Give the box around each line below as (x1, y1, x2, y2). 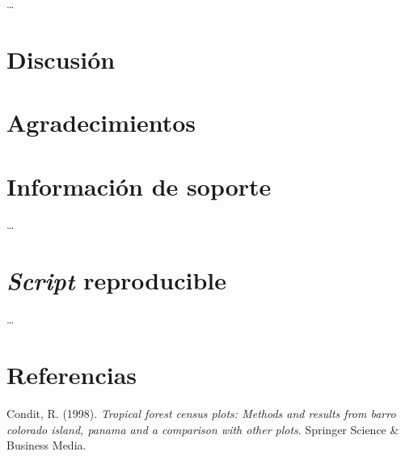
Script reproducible (6, 264, 226, 298)
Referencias (6, 357, 137, 391)
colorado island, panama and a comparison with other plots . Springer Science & (6, 420, 399, 437)
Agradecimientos (6, 106, 196, 139)
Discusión (6, 42, 116, 75)
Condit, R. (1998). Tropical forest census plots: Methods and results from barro (6, 404, 396, 421)
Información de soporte (6, 169, 272, 202)
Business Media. (6, 437, 86, 454)
